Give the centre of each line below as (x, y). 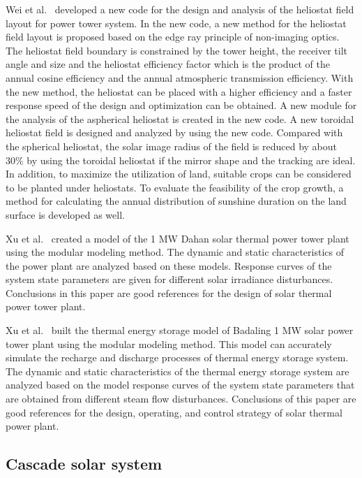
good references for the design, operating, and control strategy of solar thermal (174, 412)
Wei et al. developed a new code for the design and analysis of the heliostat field (180, 9)
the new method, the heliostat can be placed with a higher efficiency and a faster (179, 91)
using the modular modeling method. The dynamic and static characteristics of (175, 252)
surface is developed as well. (65, 214)
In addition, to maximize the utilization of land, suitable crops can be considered (179, 174)
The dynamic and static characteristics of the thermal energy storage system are (178, 371)
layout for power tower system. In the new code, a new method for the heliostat (176, 23)
